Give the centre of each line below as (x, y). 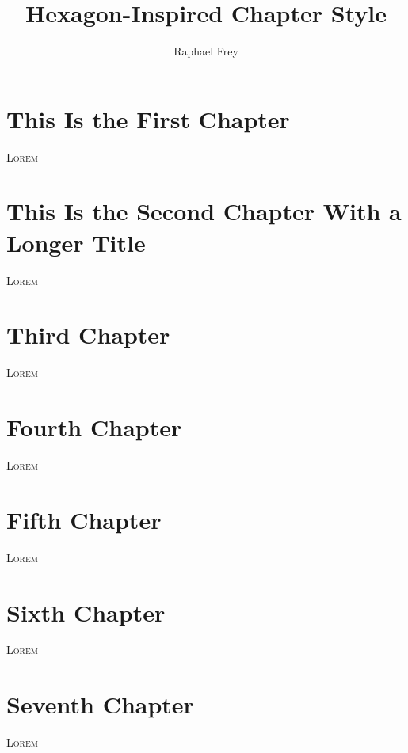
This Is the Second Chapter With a (204, 211)
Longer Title (76, 242)
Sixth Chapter (86, 612)
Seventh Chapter (100, 704)
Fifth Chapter (84, 519)
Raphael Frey (206, 51)
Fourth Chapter (94, 427)
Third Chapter (88, 335)
